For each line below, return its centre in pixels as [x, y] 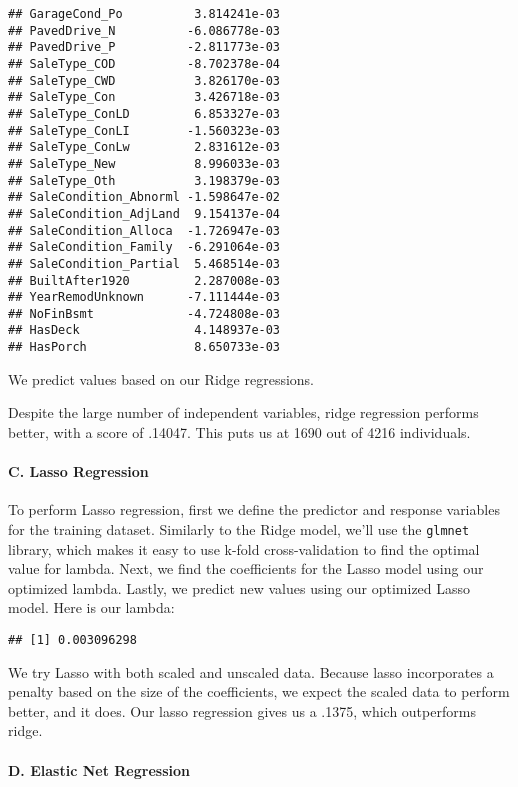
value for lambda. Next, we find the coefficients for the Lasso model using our [246, 568]
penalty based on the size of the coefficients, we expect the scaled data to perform [259, 691]
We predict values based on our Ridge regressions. [161, 378]
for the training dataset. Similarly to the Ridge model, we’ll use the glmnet [239, 528]
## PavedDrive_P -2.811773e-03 [144, 47]
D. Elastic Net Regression [99, 769]
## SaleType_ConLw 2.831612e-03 [144, 147]
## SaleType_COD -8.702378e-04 [144, 63]
